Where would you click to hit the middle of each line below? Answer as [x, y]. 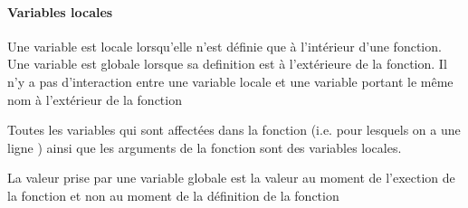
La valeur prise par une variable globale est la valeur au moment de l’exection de [231, 178]
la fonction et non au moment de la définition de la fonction [173, 195]
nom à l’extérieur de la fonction [95, 99]
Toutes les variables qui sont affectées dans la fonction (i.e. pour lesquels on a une [234, 130]
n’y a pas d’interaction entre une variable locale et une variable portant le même [230, 81]
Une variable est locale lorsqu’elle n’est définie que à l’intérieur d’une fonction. [224, 46]
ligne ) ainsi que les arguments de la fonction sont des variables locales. [205, 147]
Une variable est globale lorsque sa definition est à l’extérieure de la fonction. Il [227, 64]
